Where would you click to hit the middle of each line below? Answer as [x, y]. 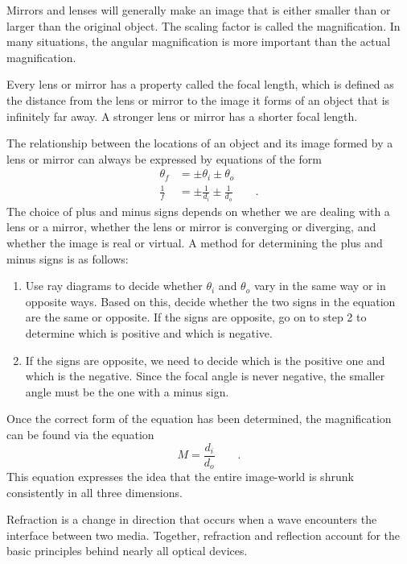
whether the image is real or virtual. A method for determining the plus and [195, 243]
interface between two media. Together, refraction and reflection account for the [203, 535]
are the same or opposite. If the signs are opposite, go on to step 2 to [196, 317]
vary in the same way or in [320, 286]
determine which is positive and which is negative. [149, 333]
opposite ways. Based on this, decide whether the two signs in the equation [210, 301]
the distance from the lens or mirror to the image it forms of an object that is [198, 100]
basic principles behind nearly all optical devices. [127, 551]
